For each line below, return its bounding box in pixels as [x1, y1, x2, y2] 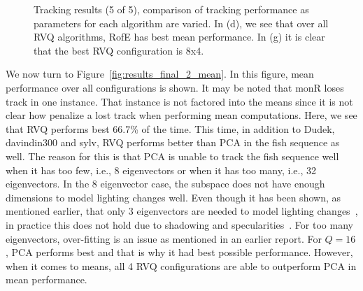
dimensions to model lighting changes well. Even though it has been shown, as [6, 190, 341, 204]
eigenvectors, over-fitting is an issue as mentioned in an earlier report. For [6, 231, 322, 246]
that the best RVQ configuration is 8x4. [34, 43, 204, 57]
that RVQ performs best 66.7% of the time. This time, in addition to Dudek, [6, 121, 335, 136]
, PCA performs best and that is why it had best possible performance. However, [6, 245, 353, 260]
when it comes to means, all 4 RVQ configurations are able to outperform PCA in [6, 258, 357, 273]
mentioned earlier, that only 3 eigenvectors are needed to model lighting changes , [6, 204, 358, 218]
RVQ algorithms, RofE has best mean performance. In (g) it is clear [34, 29, 325, 44]
